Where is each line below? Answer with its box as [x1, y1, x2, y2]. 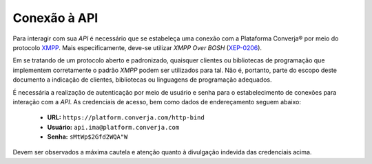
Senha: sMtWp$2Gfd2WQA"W [47, 132, 128, 141]
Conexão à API [12, 10, 99, 25]
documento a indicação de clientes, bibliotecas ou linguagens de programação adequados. [12, 75, 272, 84]
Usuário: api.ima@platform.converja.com [47, 123, 180, 131]
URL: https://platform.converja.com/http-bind [47, 113, 205, 121]
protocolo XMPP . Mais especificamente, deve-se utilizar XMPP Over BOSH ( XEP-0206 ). [12, 43, 262, 51]
